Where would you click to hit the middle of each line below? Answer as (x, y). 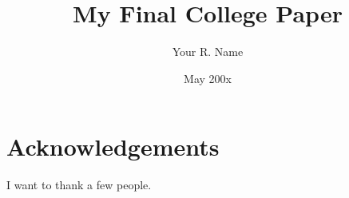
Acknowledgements (113, 147)
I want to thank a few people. (79, 185)
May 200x (208, 78)
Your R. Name (208, 51)
